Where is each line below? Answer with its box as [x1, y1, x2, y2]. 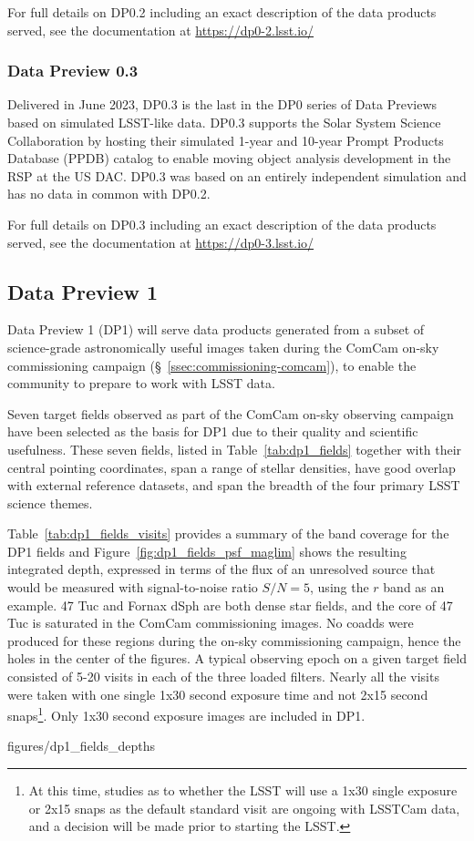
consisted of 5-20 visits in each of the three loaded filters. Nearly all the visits [7, 667, 439, 686]
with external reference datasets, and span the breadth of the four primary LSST [7, 476, 460, 495]
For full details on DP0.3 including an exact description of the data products [7, 214, 437, 233]
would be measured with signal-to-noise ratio [7, 578, 258, 597]
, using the [310, 578, 369, 597]
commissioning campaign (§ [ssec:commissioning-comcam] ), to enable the [7, 355, 417, 374]
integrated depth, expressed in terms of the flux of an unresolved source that [7, 559, 436, 579]
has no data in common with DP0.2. [7, 184, 211, 203]
